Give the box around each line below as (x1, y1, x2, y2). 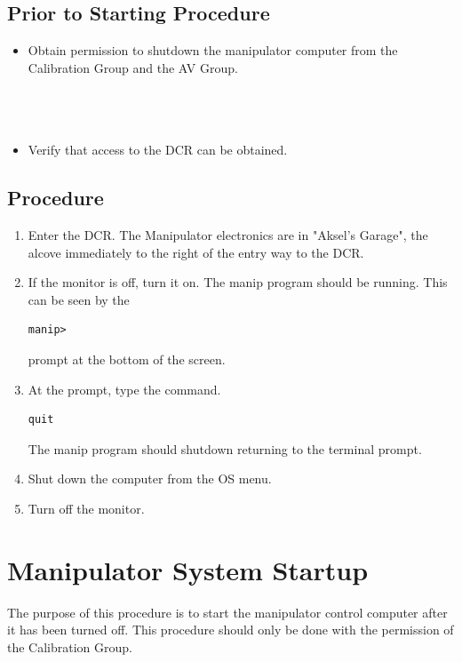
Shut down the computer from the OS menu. (28, 469, 272, 488)
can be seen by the (28, 290, 130, 308)
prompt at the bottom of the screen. (28, 349, 226, 368)
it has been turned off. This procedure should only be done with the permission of (7, 620, 454, 639)
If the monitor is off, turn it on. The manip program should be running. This (28, 273, 448, 291)
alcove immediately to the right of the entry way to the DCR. (28, 243, 364, 261)
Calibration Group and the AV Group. (28, 58, 238, 76)
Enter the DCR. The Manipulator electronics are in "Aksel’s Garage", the (28, 225, 428, 243)
